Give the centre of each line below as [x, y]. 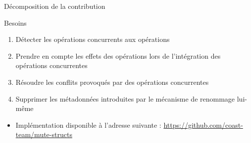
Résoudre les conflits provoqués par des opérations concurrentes [112, 82]
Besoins [15, 22]
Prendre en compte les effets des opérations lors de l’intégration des [118, 55]
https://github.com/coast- [203, 125]
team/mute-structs [44, 134]
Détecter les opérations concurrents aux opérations [93, 39]
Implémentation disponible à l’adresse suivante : [88, 125]
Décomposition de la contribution [55, 6]
